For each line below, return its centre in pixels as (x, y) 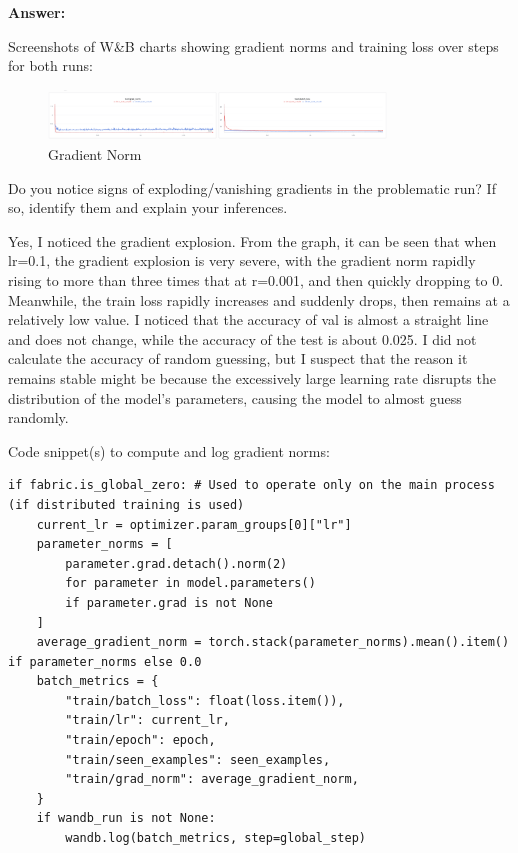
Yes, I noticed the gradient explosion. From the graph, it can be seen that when (252, 240)
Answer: (37, 12)
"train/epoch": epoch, (140, 740)
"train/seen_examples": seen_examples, (198, 759)
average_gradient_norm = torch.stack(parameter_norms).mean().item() (273, 642)
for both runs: (50, 65)
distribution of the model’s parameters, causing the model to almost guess (235, 397)
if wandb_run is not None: (126, 818)
